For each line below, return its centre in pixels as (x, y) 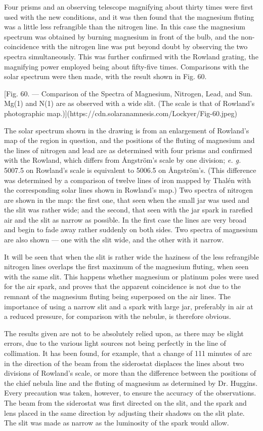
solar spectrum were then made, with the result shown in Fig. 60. (105, 76)
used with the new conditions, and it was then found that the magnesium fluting (129, 16)
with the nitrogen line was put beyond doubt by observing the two (144, 46)
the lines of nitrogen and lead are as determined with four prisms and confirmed (128, 150)
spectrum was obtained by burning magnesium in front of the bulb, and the (121, 36)
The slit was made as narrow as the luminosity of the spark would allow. (117, 423)
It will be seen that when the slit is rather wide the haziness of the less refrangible (131, 256)
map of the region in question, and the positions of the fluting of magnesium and (129, 140)
